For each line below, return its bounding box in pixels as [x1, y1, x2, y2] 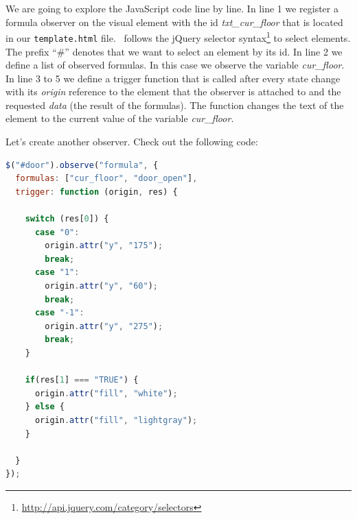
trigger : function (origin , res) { [15, 186, 178, 197]
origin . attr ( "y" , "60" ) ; [45, 281, 159, 291]
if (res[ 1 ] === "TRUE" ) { [25, 375, 139, 385]
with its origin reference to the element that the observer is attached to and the [5, 84, 341, 99]
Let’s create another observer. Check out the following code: [5, 134, 258, 149]
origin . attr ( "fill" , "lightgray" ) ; [34, 415, 198, 425]
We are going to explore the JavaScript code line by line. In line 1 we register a [5, 1, 338, 15]
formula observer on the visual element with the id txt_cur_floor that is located [5, 14, 343, 29]
